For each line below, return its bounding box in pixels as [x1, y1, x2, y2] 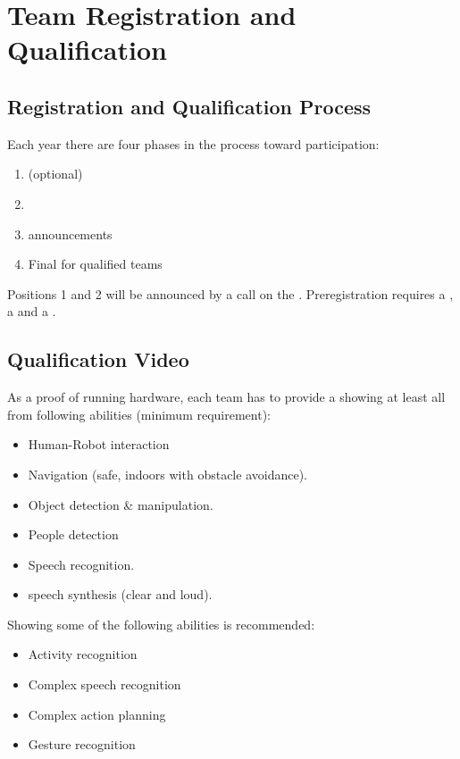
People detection [28, 525, 119, 544]
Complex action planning [28, 705, 166, 723]
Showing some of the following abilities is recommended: [7, 614, 315, 633]
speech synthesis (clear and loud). [28, 585, 213, 604]
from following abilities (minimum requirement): [7, 405, 271, 423]
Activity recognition [28, 645, 138, 663]
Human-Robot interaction [28, 435, 170, 454]
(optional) [28, 164, 83, 183]
